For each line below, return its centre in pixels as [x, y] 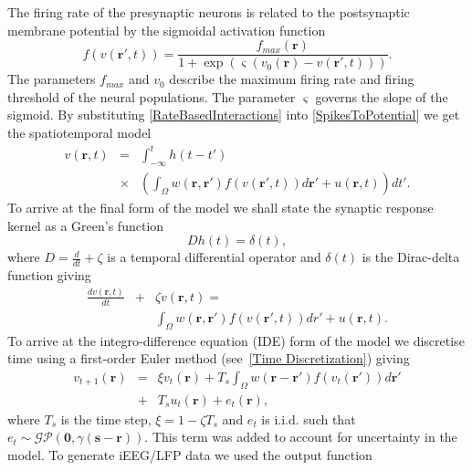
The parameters [52, 79]
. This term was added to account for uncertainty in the [301, 437]
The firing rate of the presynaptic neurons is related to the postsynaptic [209, 12]
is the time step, [106, 419]
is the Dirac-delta [411, 257]
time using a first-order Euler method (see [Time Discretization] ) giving [209, 358]
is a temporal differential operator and [214, 257]
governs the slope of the [382, 96]
